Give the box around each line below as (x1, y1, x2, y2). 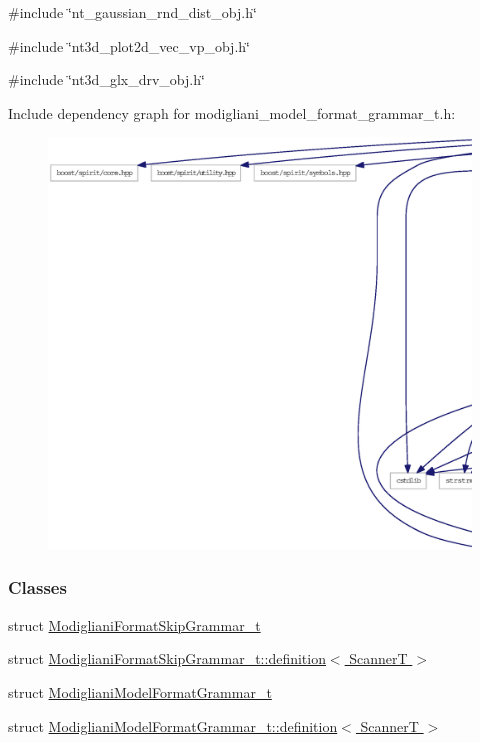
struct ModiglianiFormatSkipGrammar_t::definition (8, 648, 326, 669)
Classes (8, 575, 67, 600)
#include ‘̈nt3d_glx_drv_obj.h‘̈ (8, 69, 205, 90)
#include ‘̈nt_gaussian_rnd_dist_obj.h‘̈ (8, 2, 257, 22)
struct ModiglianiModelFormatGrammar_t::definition (8, 715, 338, 736)
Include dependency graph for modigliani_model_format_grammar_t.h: (8, 102, 456, 123)
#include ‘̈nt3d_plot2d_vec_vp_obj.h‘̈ (8, 35, 250, 56)
